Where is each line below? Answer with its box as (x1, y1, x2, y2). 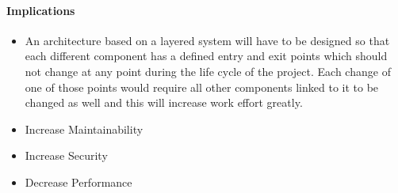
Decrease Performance (25, 173, 132, 190)
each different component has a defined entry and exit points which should (25, 47, 388, 64)
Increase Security (25, 147, 108, 164)
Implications (6, 2, 75, 18)
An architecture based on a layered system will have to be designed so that (25, 32, 390, 48)
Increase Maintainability (25, 120, 144, 137)
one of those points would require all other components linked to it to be (25, 78, 379, 95)
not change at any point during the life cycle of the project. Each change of (25, 62, 391, 79)
